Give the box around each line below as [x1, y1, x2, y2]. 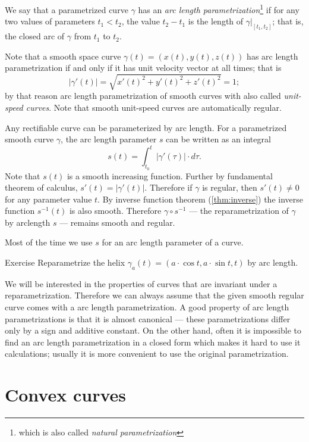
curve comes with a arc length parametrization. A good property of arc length [5, 301, 289, 313]
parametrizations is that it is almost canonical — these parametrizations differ [5, 312, 291, 325]
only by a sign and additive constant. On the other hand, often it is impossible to [5, 324, 302, 337]
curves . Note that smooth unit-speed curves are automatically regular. [26, 101, 282, 114]
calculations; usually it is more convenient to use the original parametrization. [5, 347, 289, 360]
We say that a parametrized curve [5, 3, 128, 15]
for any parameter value [5, 192, 92, 205]
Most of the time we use [5, 236, 93, 248]
